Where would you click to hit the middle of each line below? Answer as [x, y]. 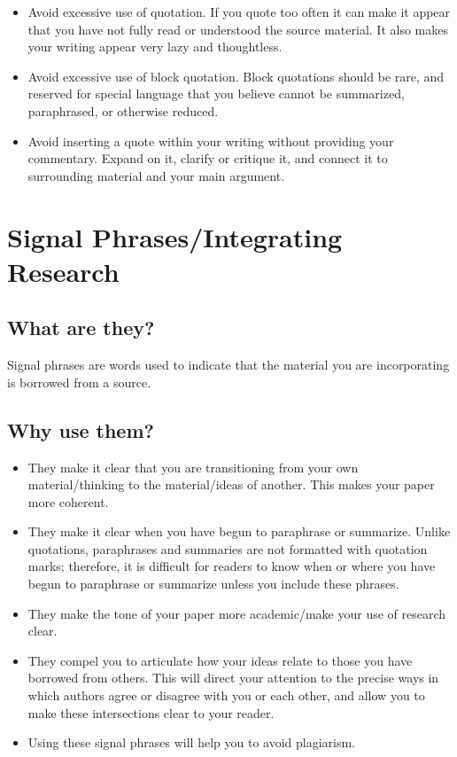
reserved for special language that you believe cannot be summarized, [216, 94]
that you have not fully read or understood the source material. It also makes [238, 29]
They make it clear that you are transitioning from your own [193, 467]
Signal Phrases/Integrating [175, 236]
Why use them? [81, 429]
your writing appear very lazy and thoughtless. [155, 47]
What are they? [81, 328]
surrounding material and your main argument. [156, 175]
